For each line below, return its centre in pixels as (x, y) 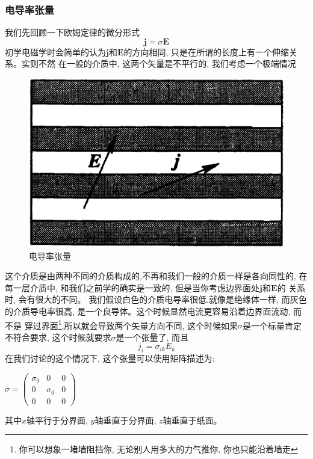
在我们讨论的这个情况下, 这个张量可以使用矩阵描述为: (110, 358)
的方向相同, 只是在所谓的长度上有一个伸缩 (206, 51)
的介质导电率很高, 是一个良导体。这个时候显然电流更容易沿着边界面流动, (148, 311)
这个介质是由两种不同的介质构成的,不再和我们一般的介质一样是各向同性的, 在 (156, 276)
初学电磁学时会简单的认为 (55, 51)
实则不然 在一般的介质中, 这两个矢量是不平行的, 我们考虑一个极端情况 (159, 63)
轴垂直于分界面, (126, 420)
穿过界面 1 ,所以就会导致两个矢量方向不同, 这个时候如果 (131, 324)
